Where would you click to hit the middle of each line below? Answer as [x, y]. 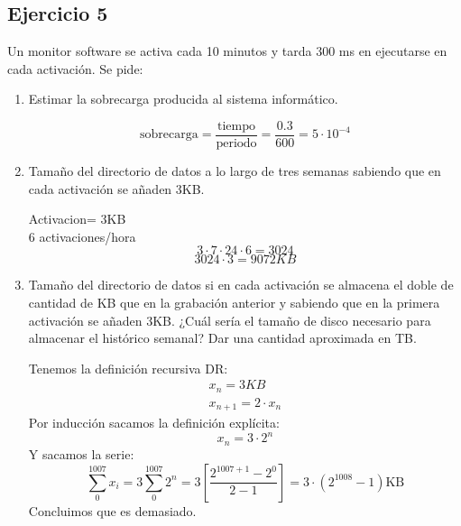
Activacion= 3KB [77, 219]
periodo [236, 144]
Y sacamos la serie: [81, 453]
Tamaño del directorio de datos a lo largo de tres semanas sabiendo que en [235, 171]
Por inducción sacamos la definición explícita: [154, 423]
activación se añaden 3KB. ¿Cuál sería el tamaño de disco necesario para [230, 320]
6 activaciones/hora [82, 236]
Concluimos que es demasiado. [112, 510]
